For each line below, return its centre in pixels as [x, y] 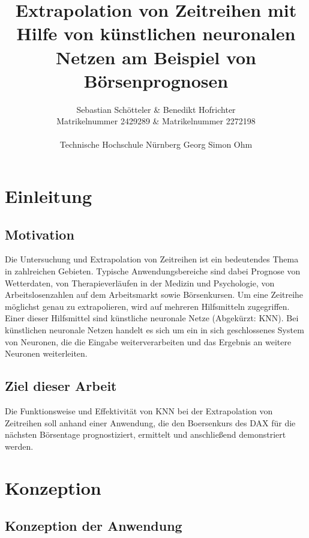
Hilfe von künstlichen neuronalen [156, 33]
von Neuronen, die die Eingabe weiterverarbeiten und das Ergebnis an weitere [148, 341]
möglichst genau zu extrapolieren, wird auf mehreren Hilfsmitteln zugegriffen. [147, 306]
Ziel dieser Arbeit [61, 386]
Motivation [40, 234]
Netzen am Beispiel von [156, 57]
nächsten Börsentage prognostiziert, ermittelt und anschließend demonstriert [145, 434]
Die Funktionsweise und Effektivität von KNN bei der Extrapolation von [139, 411]
